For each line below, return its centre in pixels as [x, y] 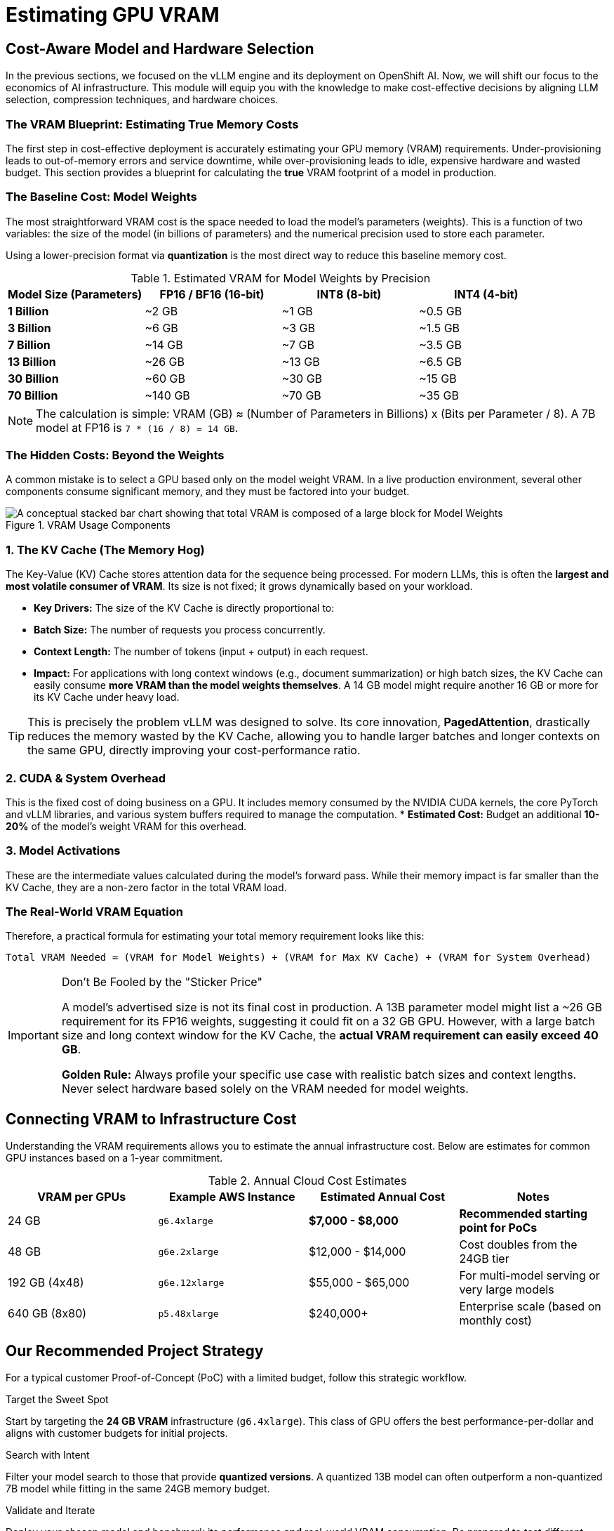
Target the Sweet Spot [57, 1400]
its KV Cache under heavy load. [107, 697]
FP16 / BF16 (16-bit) [212, 294]
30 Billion [33, 378]
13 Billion [32, 361]
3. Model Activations [63, 851]
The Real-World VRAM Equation [94, 912]
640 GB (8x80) [47, 1314]
